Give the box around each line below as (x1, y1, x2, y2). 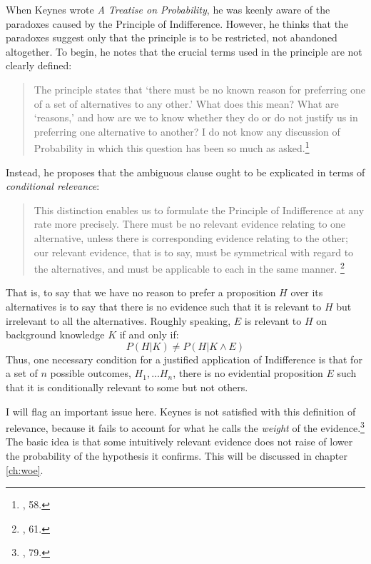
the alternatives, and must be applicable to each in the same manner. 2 (34, 259, 345, 276)
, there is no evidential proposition (173, 366, 323, 381)
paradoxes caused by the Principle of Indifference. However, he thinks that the (6, 16, 349, 31)
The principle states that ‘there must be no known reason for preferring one (34, 81, 365, 96)
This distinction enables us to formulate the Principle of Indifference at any (34, 202, 365, 217)
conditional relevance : (6, 178, 100, 193)
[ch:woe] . (6, 462, 44, 477)
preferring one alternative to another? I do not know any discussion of (34, 124, 340, 139)
